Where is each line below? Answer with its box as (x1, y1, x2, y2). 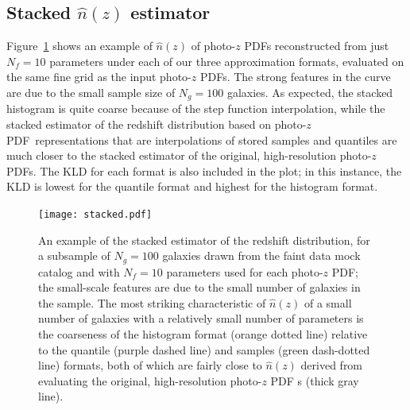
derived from (300, 357, 363, 373)
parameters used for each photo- (166, 263, 323, 280)
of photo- (191, 37, 236, 54)
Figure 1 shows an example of (6, 37, 153, 54)
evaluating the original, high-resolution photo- (38, 372, 262, 389)
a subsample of (38, 247, 110, 264)
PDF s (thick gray (270, 372, 359, 389)
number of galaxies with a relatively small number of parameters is (38, 310, 364, 327)
